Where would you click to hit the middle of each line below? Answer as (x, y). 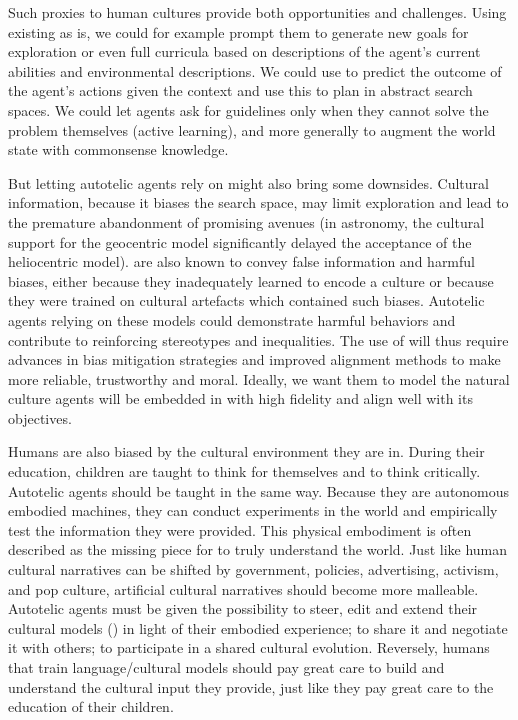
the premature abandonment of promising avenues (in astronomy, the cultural (246, 221)
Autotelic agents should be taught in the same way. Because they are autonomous (259, 490)
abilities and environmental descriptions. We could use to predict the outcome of (255, 70)
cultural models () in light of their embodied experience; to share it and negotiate (258, 627)
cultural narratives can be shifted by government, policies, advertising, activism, (253, 569)
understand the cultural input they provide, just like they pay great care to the (251, 686)
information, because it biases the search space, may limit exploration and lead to (258, 202)
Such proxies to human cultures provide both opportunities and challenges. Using (257, 12)
